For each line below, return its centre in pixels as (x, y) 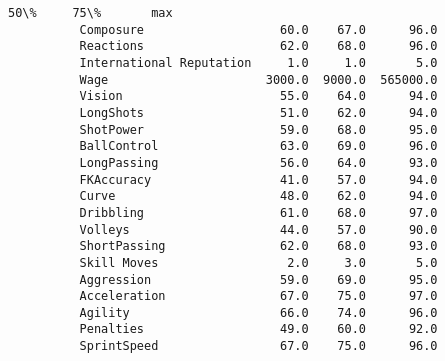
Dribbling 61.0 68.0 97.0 (258, 212)
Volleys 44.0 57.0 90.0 (258, 229)
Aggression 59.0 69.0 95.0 (258, 279)
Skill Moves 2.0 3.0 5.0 (258, 262)
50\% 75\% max (90, 13)
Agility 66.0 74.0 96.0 (258, 312)
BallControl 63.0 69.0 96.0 (258, 146)
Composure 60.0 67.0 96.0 (258, 29)
